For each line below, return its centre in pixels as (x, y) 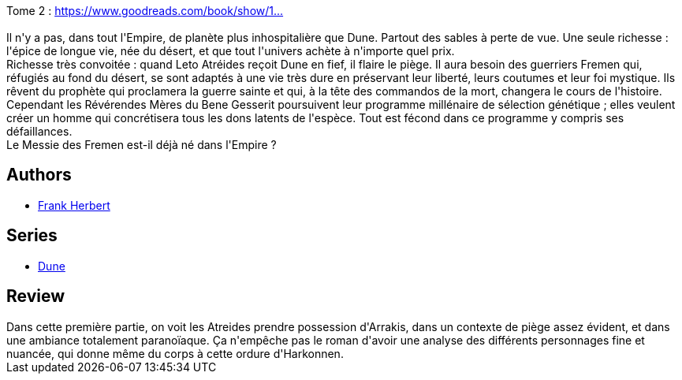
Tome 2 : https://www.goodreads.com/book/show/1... (145, 11)
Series (32, 236)
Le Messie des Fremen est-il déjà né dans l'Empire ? (142, 145)
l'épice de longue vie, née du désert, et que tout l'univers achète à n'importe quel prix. (231, 51)
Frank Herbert (74, 205)
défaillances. (39, 131)
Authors (39, 175)
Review (36, 296)
